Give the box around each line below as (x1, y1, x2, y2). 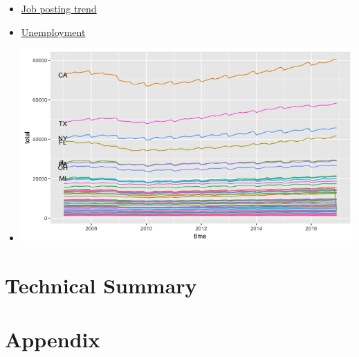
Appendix (5, 325, 100, 354)
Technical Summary (5, 271, 197, 299)
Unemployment (21, 24, 86, 39)
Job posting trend (21, 1, 97, 15)
